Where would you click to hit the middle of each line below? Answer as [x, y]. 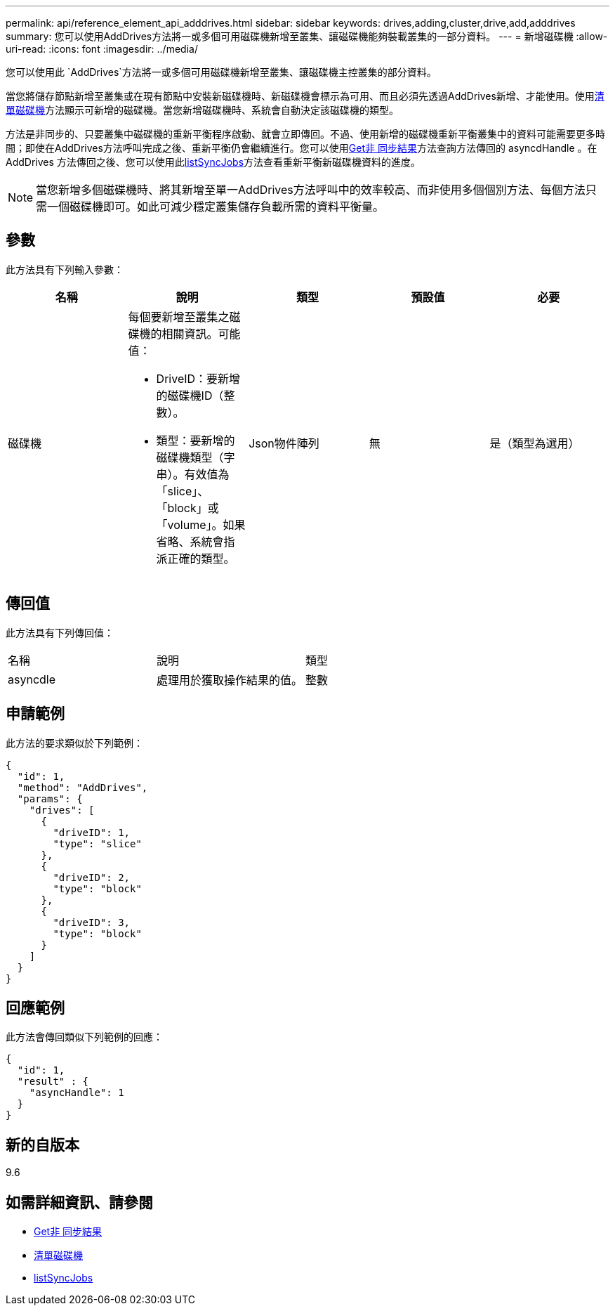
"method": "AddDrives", [82, 787]
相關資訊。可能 [201, 333]
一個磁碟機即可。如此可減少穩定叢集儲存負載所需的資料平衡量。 [216, 207]
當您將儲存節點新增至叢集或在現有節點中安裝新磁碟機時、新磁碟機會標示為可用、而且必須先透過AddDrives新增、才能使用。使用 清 [305, 96]
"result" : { [53, 1082]
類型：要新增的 [196, 440]
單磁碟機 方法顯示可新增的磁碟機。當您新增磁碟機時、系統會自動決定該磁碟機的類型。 [202, 110]
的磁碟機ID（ [190, 395]
